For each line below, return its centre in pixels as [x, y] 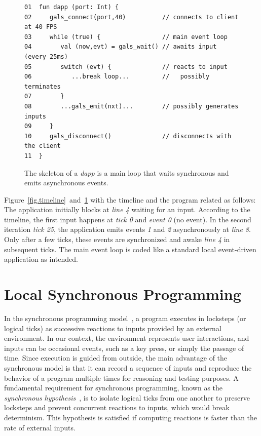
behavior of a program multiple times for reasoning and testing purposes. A [121, 378]
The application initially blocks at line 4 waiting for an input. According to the [127, 209]
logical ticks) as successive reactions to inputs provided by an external [113, 328]
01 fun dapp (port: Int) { [72, 7]
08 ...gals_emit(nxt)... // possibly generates [132, 106]
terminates [43, 86]
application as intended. [41, 259]
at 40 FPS [41, 27]
